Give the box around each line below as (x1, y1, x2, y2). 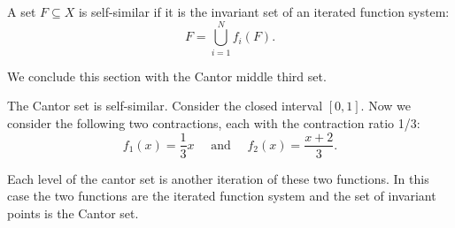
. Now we (360, 96, 411, 115)
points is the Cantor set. (7, 203, 139, 222)
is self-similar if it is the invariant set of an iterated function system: (78, 3, 450, 20)
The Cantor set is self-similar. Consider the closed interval (7, 96, 323, 115)
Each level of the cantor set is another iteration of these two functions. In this (7, 169, 429, 187)
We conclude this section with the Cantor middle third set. (7, 66, 327, 85)
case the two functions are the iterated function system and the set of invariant (7, 186, 436, 205)
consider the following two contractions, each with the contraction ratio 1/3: (7, 113, 420, 132)
